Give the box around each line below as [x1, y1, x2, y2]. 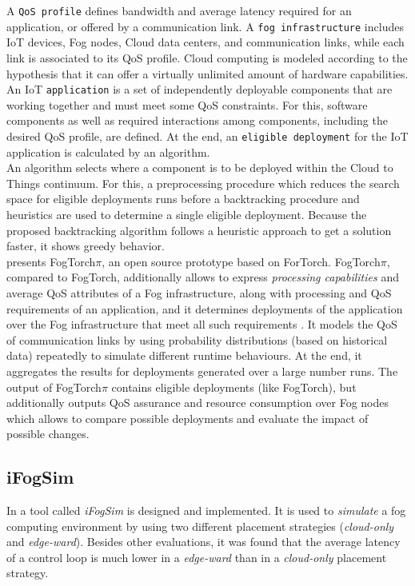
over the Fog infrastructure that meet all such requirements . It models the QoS [6, 316, 397, 333]
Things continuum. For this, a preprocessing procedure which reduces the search [6, 174, 400, 191]
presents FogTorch [6, 253, 96, 269]
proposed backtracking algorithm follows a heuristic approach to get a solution [6, 221, 392, 238]
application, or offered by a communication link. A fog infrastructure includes [6, 18, 404, 34]
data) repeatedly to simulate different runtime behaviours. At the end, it [6, 347, 362, 364]
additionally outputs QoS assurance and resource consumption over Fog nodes [6, 394, 389, 411]
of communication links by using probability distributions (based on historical [6, 331, 388, 348]
